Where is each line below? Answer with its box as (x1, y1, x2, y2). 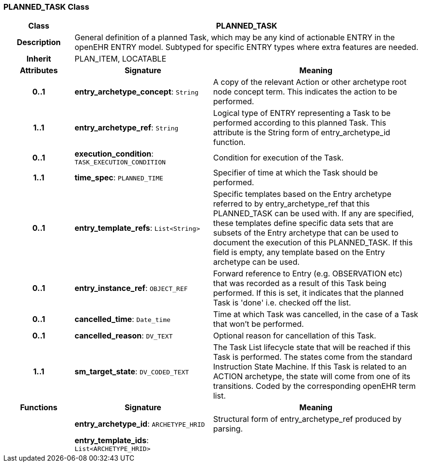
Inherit (26, 54, 51, 64)
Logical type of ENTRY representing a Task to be (213, 108, 391, 118)
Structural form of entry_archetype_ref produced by (213, 414, 402, 424)
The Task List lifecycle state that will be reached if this (213, 342, 411, 353)
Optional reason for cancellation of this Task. (213, 331, 376, 341)
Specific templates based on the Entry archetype (213, 189, 391, 199)
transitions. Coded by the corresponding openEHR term (213, 381, 416, 391)
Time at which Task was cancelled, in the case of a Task (213, 309, 419, 320)
